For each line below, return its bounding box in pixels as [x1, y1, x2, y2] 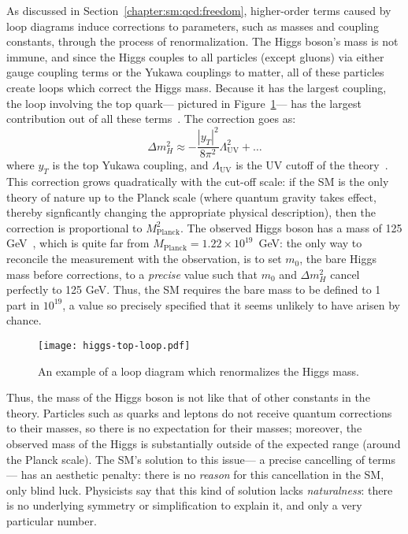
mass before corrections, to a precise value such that [6, 265, 258, 282]
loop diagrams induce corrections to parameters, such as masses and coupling [6, 17, 379, 34]
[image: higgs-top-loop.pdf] [38, 340, 191, 352]
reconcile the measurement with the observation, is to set [6, 250, 282, 267]
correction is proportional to [6, 219, 143, 235]
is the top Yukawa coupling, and [52, 157, 209, 173]
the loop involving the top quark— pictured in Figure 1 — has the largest [6, 95, 362, 111]
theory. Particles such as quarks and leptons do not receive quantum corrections [6, 404, 392, 421]
